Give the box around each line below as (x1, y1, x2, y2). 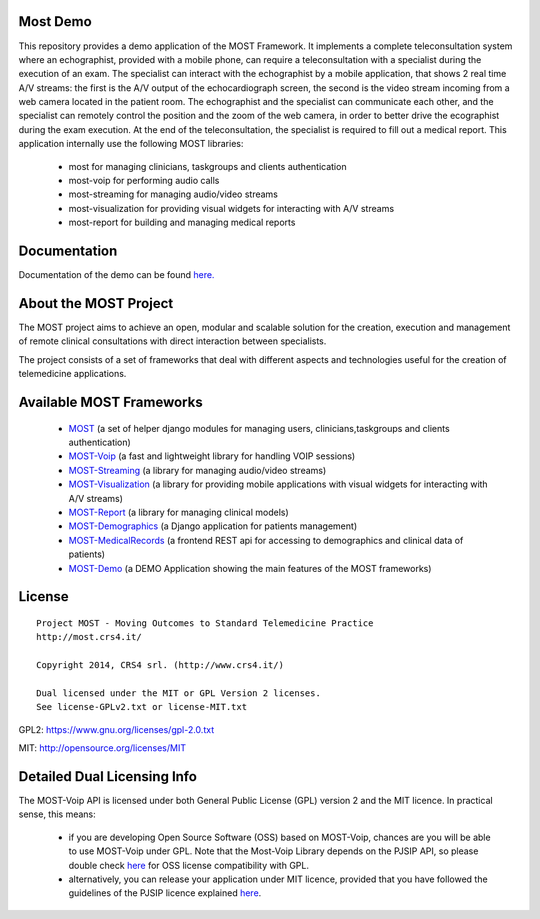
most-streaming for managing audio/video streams (68, 188, 279, 200)
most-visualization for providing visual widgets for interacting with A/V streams (68, 202, 395, 214)
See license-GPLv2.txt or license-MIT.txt (36, 701, 248, 713)
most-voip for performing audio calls (68, 175, 220, 187)
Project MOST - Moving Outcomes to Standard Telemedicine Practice (36, 617, 374, 629)
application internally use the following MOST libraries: (18, 138, 244, 150)
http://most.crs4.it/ (36, 631, 142, 643)
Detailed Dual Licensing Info (18, 768, 197, 785)
